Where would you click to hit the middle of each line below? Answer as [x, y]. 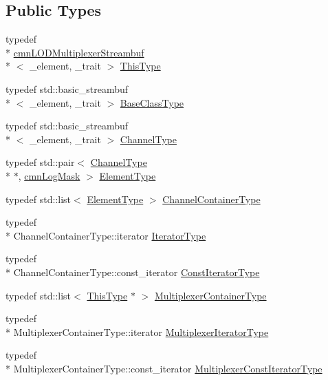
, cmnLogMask [49, 175]
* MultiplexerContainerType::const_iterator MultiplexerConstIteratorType [164, 368]
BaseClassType [152, 102]
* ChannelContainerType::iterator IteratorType [106, 235]
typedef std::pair [40, 162]
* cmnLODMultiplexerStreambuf [75, 52]
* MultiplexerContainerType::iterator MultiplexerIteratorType [137, 331]
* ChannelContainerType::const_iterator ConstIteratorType [133, 272]
